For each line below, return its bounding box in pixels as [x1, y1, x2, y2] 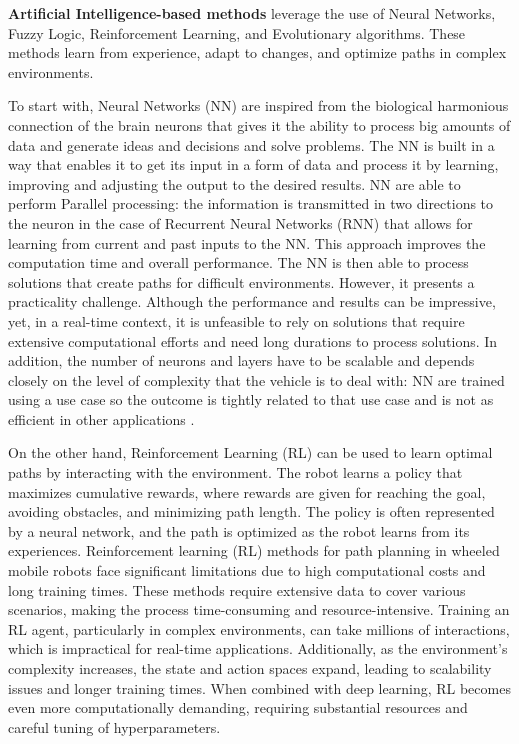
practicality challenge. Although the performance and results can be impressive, [8, 291, 496, 312]
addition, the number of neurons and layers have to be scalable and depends [8, 350, 475, 371]
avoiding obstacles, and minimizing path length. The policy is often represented [8, 501, 495, 522]
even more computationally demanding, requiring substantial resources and [8, 697, 468, 718]
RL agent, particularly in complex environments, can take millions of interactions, [8, 618, 510, 639]
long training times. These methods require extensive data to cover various [8, 579, 466, 600]
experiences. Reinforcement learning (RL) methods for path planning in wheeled [8, 540, 500, 561]
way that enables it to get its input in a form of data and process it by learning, [8, 154, 499, 175]
